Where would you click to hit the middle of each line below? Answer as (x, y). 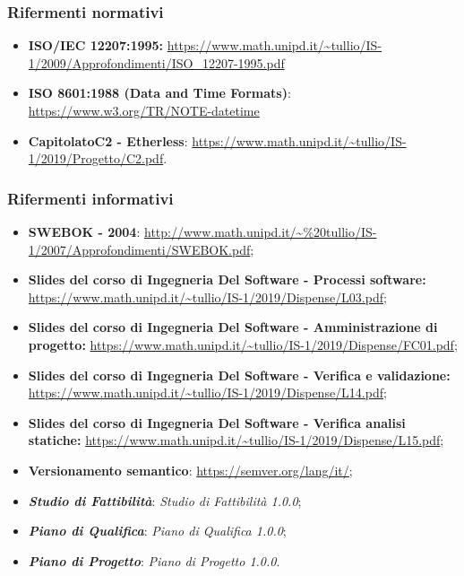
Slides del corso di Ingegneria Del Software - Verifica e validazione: (239, 375)
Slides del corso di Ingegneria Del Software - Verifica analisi (217, 422)
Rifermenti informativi (90, 198)
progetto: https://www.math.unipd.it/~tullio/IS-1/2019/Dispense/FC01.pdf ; (243, 344)
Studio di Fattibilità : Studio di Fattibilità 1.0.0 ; (165, 500)
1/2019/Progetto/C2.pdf (96, 158)
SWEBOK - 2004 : (84, 231)
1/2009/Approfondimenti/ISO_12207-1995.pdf (156, 62)
